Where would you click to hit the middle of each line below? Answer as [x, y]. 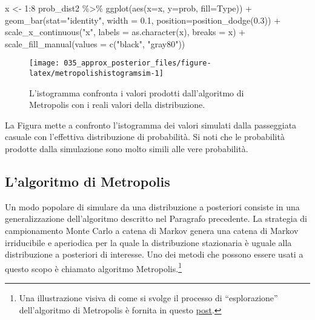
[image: [45, 63]
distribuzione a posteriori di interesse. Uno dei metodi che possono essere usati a [154, 254]
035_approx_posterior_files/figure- [138, 63]
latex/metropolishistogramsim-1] [96, 74]
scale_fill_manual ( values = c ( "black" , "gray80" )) [95, 43]
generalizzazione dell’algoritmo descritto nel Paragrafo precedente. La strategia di [156, 218]
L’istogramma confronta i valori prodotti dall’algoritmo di [137, 92]
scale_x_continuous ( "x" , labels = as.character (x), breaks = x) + [125, 32]
